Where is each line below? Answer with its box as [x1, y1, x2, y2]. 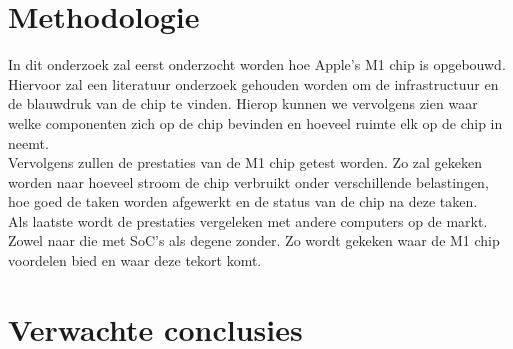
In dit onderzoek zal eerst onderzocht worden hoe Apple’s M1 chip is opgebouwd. [8, 54, 506, 75]
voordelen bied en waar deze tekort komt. [8, 250, 262, 271]
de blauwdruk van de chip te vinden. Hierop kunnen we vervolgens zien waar [8, 93, 478, 114]
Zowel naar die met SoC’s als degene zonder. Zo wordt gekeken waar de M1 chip [8, 230, 500, 251]
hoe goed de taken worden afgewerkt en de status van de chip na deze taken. [8, 191, 478, 212]
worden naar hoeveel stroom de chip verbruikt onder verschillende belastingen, [8, 171, 489, 192]
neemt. [8, 132, 49, 153]
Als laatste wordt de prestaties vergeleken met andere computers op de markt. [8, 210, 488, 231]
